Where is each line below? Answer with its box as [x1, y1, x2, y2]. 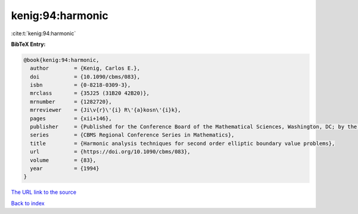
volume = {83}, [30, 157, 97, 163]
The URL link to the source [11, 188, 77, 196]
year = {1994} [30, 165, 100, 172]
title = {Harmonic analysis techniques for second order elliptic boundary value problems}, [30, 140, 335, 147]
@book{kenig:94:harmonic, [23, 57, 100, 63]
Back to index [11, 200, 45, 207]
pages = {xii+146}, [30, 115, 112, 122]
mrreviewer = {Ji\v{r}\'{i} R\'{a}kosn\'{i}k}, [30, 107, 181, 113]
